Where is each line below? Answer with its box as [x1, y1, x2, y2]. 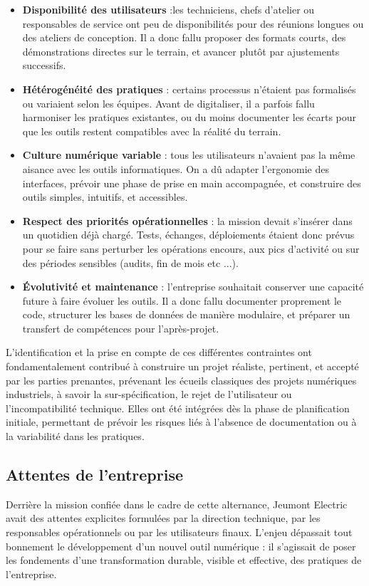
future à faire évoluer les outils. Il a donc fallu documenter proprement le [22, 293, 342, 308]
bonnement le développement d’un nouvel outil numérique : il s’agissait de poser [6, 538, 356, 553]
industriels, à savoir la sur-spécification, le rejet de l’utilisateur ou [6, 387, 292, 402]
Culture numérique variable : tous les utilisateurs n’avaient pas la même [22, 147, 355, 162]
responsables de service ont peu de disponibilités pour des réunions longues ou [22, 16, 364, 31]
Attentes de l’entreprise [6, 464, 184, 486]
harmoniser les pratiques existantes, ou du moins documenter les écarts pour [22, 110, 357, 125]
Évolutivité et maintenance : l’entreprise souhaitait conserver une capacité [22, 279, 364, 294]
